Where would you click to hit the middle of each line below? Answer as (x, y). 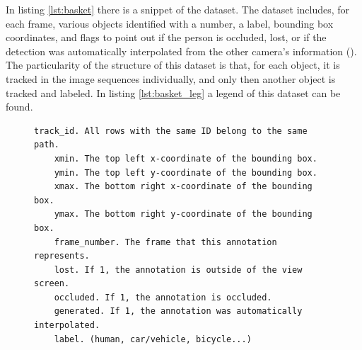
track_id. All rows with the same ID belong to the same (171, 131)
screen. (52, 284)
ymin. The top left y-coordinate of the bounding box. (186, 173)
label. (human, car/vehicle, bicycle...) (153, 339)
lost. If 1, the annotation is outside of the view (178, 270)
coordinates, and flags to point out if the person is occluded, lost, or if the (166, 37)
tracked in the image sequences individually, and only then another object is (171, 78)
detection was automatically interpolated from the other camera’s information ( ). (181, 51)
